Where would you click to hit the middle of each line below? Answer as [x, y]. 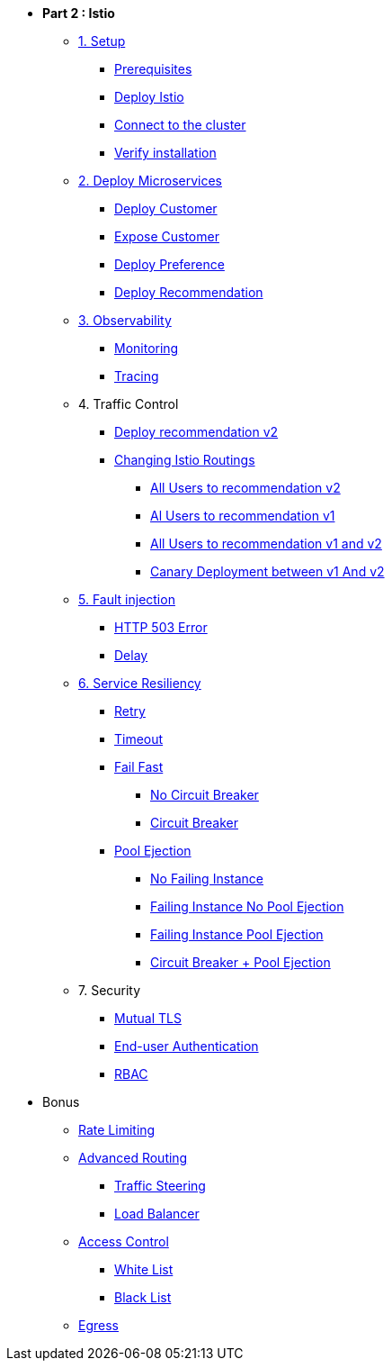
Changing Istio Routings [185, 460]
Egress [98, 1325]
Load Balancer [157, 1214]
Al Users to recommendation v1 [243, 516]
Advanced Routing [133, 1158]
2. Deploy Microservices [150, 181]
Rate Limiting [117, 1130]
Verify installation [165, 153]
